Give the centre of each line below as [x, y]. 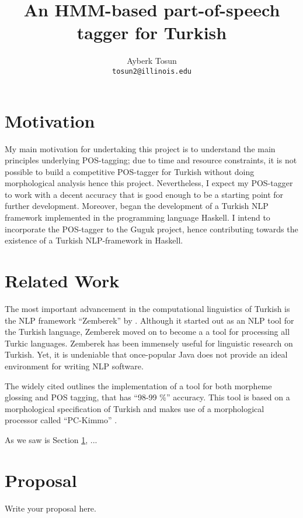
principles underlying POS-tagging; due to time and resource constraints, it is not [151, 160]
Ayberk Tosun [152, 61]
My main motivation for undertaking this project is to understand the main [140, 148]
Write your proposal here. [50, 508]
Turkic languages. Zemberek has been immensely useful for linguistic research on [149, 343]
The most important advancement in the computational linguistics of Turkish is [147, 308]
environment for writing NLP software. [74, 366]
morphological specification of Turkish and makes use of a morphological [135, 408]
